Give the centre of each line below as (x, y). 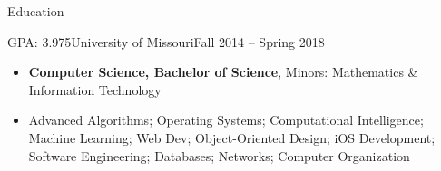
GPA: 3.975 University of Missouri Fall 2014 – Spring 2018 (166, 41)
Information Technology (95, 89)
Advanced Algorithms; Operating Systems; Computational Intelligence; (226, 120)
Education (36, 11)
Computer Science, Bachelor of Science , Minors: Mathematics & (223, 72)
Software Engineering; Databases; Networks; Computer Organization (219, 155)
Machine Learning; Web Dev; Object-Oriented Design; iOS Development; (232, 137)
